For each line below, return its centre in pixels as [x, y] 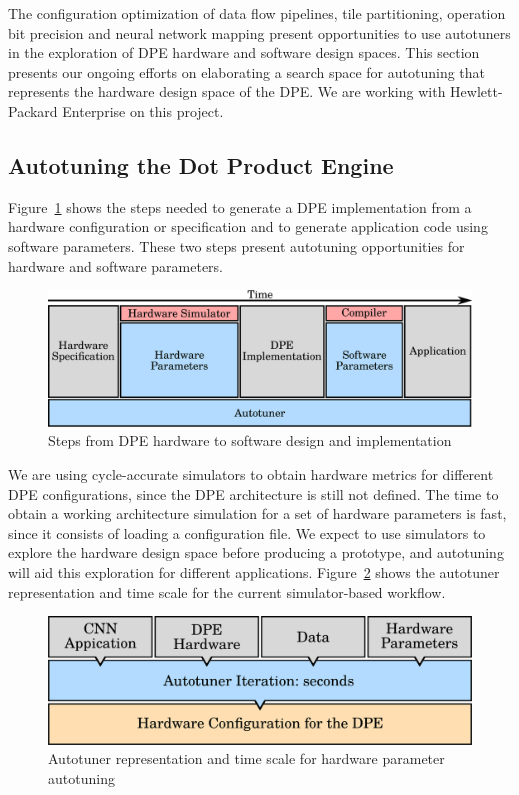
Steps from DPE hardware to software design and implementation [250, 440]
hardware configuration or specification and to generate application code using [248, 226]
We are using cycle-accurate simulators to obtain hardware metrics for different [251, 473]
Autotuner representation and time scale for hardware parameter [246, 758]
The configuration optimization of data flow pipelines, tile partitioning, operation [257, 13]
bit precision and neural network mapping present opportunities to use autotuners [259, 32]
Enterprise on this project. [143, 110]
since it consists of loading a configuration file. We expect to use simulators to [247, 532]
